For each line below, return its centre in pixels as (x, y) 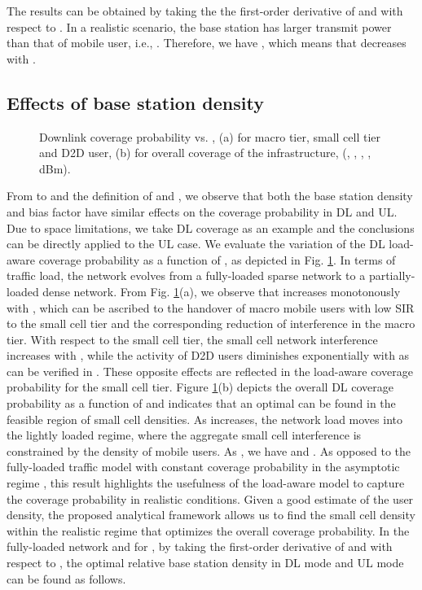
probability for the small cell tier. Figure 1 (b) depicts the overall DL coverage (200, 387)
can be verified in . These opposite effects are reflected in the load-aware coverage (210, 371)
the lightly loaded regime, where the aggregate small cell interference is (184, 435)
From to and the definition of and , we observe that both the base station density (210, 196)
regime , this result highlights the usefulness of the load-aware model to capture (206, 483)
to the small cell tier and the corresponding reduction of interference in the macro (211, 323)
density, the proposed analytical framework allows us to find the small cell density (211, 515)
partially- (392, 275)
